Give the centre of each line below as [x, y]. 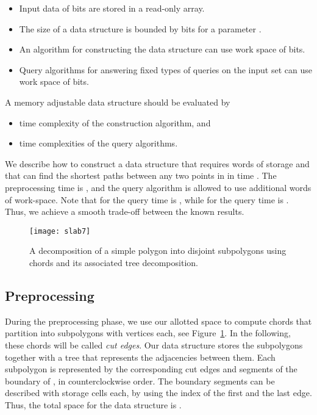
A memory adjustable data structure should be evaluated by [118, 102]
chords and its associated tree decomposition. [114, 262]
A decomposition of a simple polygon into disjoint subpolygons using [158, 251]
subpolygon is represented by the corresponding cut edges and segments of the [151, 369]
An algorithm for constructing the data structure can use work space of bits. [162, 49]
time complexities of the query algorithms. [98, 143]
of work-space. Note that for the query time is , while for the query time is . [147, 199]
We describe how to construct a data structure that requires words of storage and [157, 163]
